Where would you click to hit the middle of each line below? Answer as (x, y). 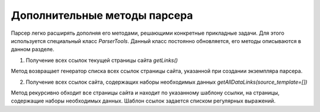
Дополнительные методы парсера (102, 15)
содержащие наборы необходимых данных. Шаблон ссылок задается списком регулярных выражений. (143, 101)
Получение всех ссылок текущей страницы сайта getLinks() (102, 60)
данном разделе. (33, 50)
